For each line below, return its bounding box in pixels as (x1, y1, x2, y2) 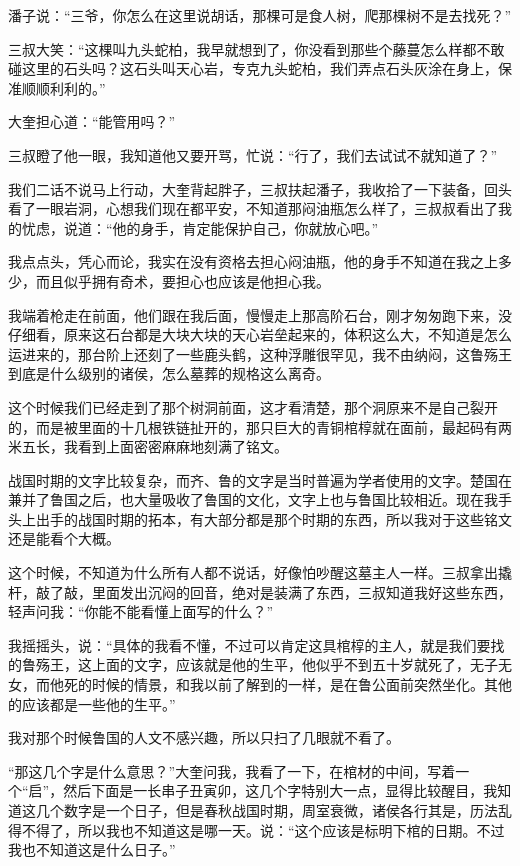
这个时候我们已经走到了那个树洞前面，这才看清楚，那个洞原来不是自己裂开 (8, 396, 498, 417)
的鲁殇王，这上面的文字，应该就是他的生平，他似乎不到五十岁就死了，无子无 (8, 654, 512, 675)
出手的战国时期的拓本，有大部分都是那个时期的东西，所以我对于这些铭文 (35, 508, 512, 529)
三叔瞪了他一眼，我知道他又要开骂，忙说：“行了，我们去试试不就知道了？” (8, 144, 498, 165)
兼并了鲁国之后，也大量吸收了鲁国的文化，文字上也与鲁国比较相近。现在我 (8, 489, 498, 510)
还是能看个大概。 (8, 528, 120, 549)
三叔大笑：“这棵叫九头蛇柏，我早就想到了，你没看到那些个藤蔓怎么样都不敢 (8, 38, 505, 59)
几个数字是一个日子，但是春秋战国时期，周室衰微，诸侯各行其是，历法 (35, 800, 498, 820)
